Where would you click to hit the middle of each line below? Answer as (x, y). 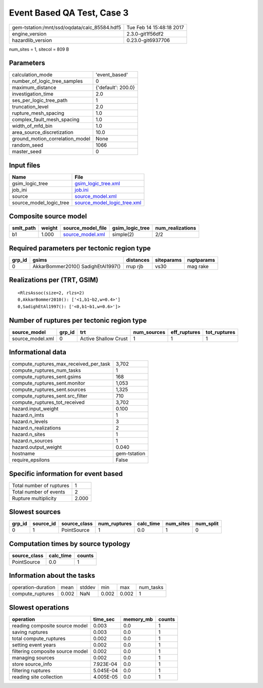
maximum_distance (34, 88)
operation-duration (34, 588)
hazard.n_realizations (36, 428)
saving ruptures (30, 632)
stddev (88, 588)
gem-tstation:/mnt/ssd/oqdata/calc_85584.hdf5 (66, 27)
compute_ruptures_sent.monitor (48, 383)
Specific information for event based (66, 474)
